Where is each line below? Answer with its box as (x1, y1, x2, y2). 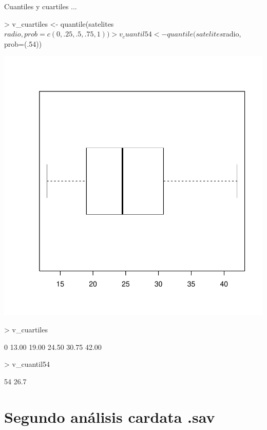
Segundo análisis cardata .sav (4, 406, 215, 427)
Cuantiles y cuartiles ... (4, 1, 77, 11)
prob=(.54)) (4, 38, 42, 49)
